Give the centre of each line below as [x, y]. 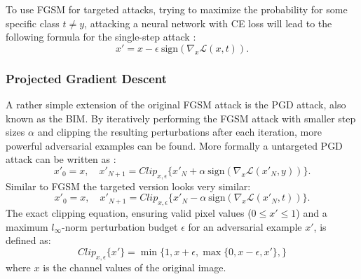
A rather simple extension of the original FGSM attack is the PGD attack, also [176, 104]
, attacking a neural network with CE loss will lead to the [208, 23]
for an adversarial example [245, 226]
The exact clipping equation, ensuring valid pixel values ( [129, 213]
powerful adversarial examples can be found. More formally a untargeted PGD [174, 145]
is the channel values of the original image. [135, 267]
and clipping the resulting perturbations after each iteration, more [179, 132]
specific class [33, 23]
